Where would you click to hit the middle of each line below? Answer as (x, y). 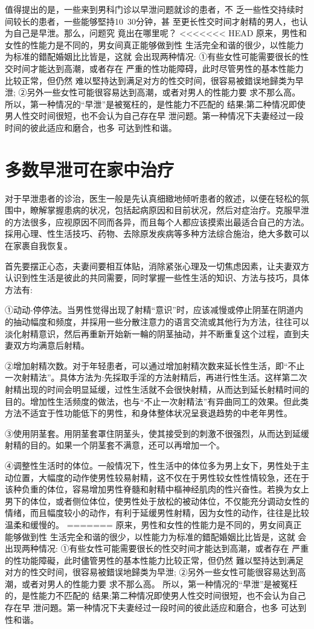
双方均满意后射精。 (51, 345)
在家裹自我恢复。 (39, 246)
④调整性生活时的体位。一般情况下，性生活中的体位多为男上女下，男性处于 (153, 465)
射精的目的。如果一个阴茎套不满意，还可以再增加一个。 (115, 445)
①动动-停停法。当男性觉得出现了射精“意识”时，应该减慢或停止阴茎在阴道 (150, 310)
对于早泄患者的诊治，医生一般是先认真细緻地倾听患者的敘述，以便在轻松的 (153, 198)
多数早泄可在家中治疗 (90, 169)
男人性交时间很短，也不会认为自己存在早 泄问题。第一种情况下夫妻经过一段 (154, 116)
